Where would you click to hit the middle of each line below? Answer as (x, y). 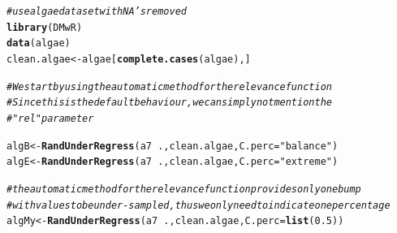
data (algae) (39, 43)
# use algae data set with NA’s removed (97, 11)
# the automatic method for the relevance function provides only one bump (184, 189)
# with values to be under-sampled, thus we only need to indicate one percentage (198, 205)
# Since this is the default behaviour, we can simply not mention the (169, 103)
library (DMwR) (45, 27)
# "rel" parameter (50, 118)
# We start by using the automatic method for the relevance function (169, 86)
